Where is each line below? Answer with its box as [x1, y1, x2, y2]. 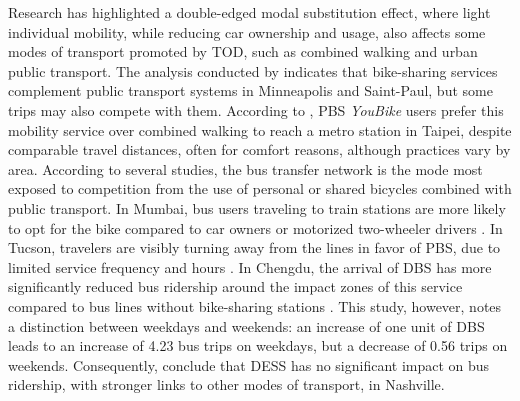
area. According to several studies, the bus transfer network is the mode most [8, 158, 483, 179]
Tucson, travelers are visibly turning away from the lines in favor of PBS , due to [8, 237, 501, 258]
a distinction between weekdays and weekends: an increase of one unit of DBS [8, 315, 485, 336]
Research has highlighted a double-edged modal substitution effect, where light [8, 2, 491, 22]
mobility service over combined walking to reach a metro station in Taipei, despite [8, 119, 512, 140]
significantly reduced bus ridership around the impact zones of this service [8, 276, 463, 297]
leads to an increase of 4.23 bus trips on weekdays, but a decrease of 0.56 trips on [8, 335, 508, 356]
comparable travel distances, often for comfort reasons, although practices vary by [8, 139, 511, 160]
